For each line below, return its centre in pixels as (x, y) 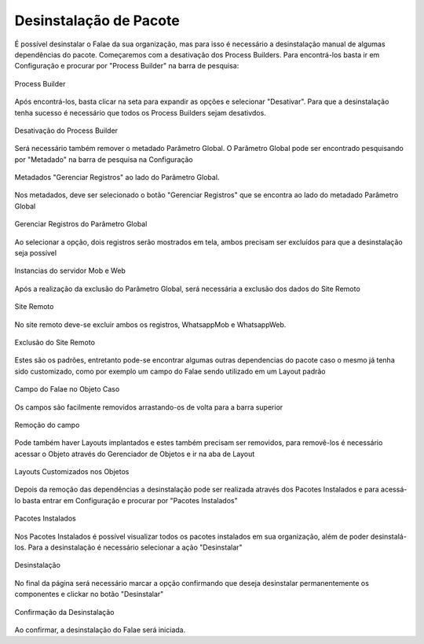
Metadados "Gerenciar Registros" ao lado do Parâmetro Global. (117, 178)
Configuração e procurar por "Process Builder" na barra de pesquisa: (127, 66)
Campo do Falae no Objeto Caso (67, 389)
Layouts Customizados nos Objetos (72, 472)
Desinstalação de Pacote (97, 20)
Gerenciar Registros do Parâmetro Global (81, 224)
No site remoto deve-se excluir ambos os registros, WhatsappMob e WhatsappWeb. (150, 324)
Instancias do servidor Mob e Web (70, 270)
